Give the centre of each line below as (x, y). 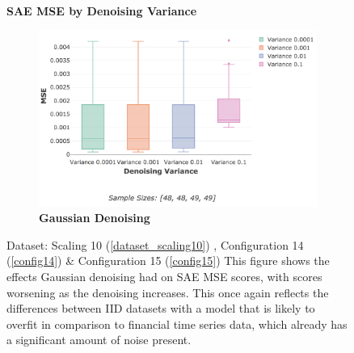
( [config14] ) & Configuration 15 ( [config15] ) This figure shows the (168, 261)
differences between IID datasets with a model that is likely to (161, 308)
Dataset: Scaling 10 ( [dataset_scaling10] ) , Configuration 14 (155, 244)
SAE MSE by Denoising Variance (102, 11)
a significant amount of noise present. (99, 340)
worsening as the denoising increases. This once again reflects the (168, 292)
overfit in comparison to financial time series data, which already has (177, 324)
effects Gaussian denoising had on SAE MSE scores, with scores (164, 276)
